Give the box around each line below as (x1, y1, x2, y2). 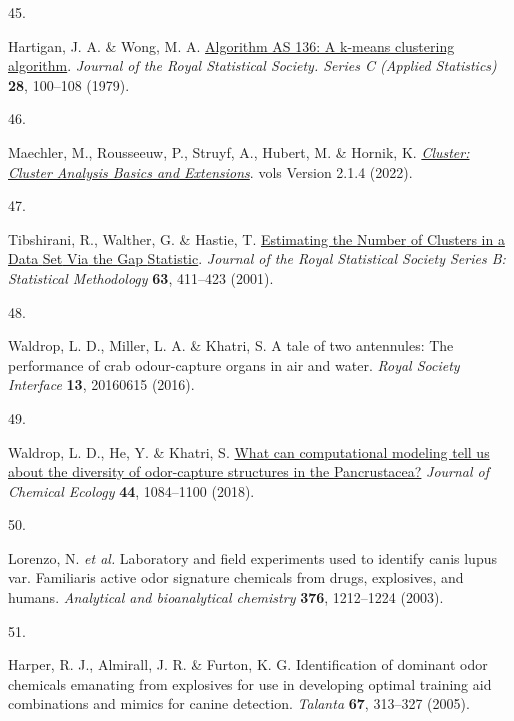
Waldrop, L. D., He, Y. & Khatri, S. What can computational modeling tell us (8, 441, 490, 462)
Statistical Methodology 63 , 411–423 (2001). (8, 267, 274, 288)
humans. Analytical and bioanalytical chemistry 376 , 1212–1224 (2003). (8, 587, 444, 608)
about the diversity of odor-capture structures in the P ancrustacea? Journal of (8, 461, 490, 482)
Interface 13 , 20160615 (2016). (8, 374, 195, 395)
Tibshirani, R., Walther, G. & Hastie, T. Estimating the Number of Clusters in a (8, 228, 505, 249)
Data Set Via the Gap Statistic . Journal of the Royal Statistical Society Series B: (8, 248, 506, 269)
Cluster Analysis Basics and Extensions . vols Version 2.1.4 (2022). (8, 161, 413, 182)
